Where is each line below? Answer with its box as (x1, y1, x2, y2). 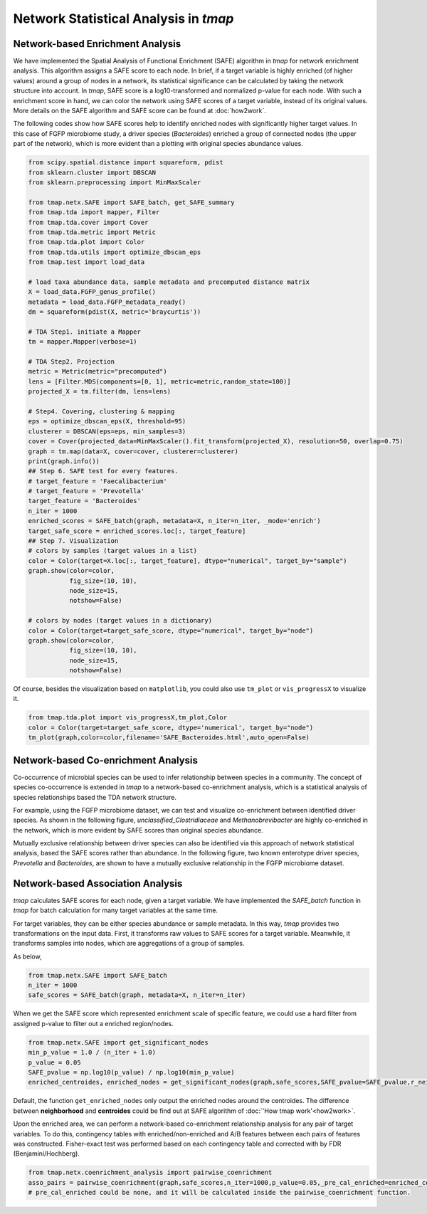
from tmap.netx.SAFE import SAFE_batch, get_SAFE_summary (28, 198, 235, 206)
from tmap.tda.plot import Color (28, 238, 145, 246)
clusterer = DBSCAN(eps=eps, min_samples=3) (28, 427, 186, 436)
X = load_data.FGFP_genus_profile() (28, 288, 157, 296)
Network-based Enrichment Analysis (13, 38, 181, 50)
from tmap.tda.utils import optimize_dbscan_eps (28, 248, 201, 256)
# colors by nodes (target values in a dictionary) (28, 616, 213, 625)
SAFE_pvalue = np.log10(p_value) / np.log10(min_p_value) (28, 1068, 235, 1077)
